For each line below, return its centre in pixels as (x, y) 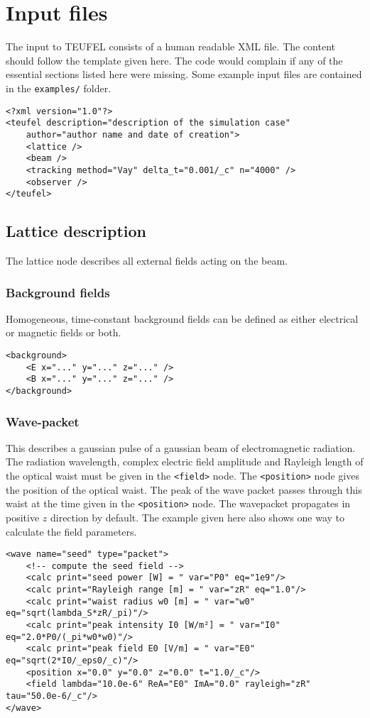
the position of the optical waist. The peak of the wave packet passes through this (184, 489)
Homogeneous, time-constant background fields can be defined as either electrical (182, 318)
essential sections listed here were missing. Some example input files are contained (184, 74)
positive (23, 517)
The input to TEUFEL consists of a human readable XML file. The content (171, 46)
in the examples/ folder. (59, 88)
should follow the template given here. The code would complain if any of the (174, 60)
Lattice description (76, 231)
